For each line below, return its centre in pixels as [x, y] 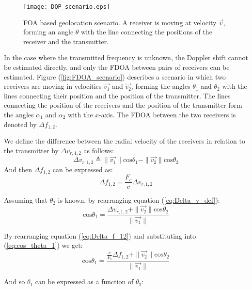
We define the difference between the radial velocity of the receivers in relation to [125, 141]
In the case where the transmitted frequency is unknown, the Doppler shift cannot [126, 57]
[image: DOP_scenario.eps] [67, 7]
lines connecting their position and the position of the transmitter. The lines [117, 95]
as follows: [99, 150]
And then [18, 169]
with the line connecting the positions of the [147, 32]
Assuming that [26, 200]
